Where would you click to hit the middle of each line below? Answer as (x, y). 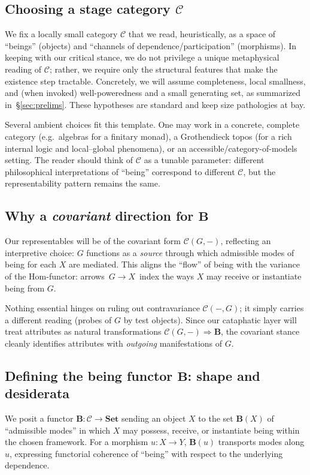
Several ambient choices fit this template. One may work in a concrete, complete (152, 124)
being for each (31, 264)
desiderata (37, 393)
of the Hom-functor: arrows (55, 276)
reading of (23, 69)
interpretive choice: (39, 252)
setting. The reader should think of (69, 160)
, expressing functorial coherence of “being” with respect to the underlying (146, 453)
